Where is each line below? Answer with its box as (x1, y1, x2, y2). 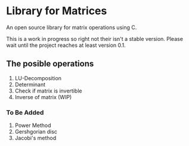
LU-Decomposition (14, 74, 61, 81)
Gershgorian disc (14, 128, 58, 135)
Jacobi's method (14, 135, 57, 142)
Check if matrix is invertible (14, 87, 82, 94)
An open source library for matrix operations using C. (6, 24, 137, 31)
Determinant (14, 81, 46, 88)
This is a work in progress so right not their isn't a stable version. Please (6, 35, 184, 42)
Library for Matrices (6, 4, 107, 18)
